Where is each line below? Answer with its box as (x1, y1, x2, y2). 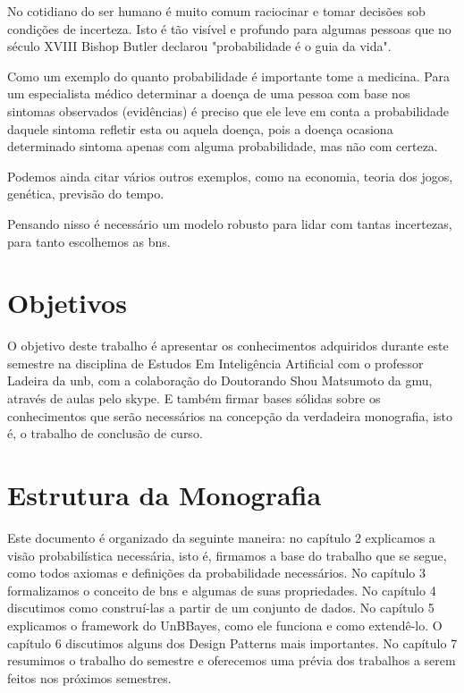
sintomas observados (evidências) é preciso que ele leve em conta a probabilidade (7, 101, 450, 120)
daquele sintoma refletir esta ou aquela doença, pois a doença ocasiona (7, 119, 393, 138)
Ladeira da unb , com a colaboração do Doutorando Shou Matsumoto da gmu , (7, 371, 433, 390)
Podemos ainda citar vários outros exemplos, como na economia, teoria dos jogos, (7, 166, 453, 185)
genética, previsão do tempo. (7, 184, 165, 203)
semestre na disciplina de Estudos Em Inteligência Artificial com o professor (7, 353, 424, 372)
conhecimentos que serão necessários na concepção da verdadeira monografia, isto (7, 406, 452, 425)
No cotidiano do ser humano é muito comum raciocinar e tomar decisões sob (7, 2, 426, 20)
